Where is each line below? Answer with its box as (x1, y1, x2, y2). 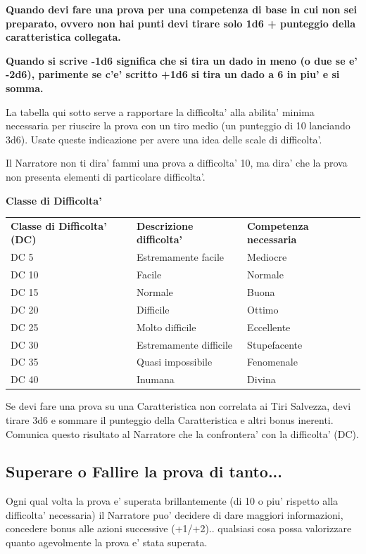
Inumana (137, 372, 175, 387)
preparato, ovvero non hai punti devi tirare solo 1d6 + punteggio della (6, 15, 356, 30)
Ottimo (247, 302, 279, 316)
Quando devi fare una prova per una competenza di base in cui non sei (6, 2, 358, 16)
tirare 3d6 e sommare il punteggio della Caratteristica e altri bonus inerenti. (6, 412, 334, 427)
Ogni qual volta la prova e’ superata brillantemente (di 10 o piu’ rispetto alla (6, 494, 339, 508)
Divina (247, 372, 276, 387)
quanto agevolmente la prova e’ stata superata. (6, 535, 208, 550)
